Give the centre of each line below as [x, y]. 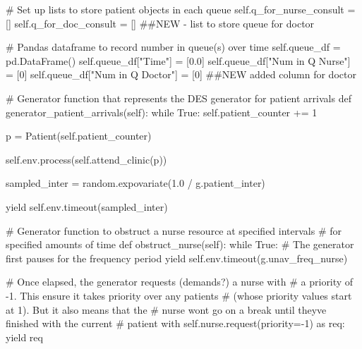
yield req [24, 337]
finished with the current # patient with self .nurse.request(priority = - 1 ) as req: [175, 323]
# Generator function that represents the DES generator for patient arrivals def [179, 98]
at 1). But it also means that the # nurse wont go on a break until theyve [166, 309]
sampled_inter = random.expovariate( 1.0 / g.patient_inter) [135, 183]
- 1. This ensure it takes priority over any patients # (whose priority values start [179, 295]
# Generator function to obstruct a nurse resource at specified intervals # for [174, 230]
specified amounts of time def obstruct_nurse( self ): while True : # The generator [180, 244]
